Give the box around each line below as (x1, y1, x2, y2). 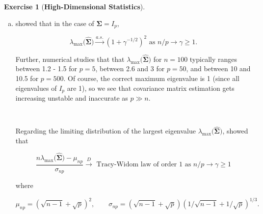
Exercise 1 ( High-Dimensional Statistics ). (4, 1, 145, 11)
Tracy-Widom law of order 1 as (96, 161, 191, 168)
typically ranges (189, 53, 237, 64)
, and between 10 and (186, 63, 251, 74)
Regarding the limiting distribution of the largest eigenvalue (15, 126, 196, 136)
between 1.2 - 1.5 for (15, 63, 78, 74)
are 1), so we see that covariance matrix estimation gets (67, 82, 235, 93)
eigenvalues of (15, 82, 57, 93)
